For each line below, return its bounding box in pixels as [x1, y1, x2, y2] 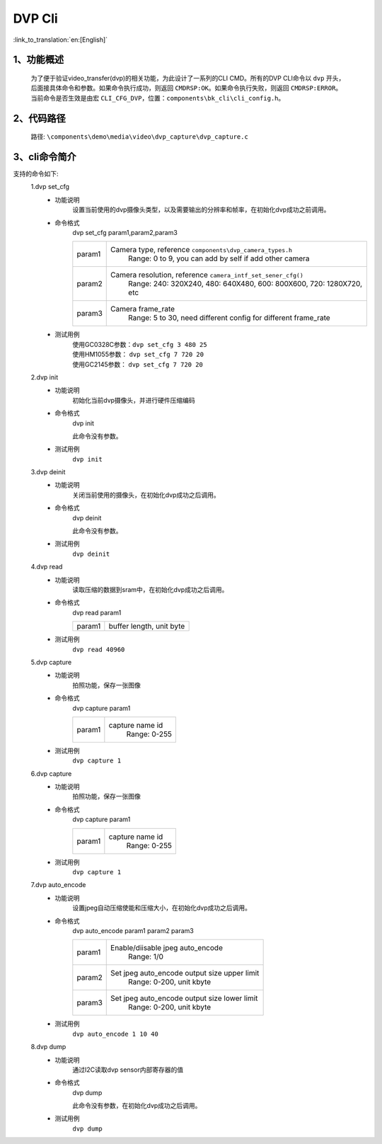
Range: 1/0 [128, 952, 164, 962]
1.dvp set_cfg [30, 183, 70, 191]
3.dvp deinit [30, 468, 66, 476]
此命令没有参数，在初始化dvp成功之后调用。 [72, 1102, 202, 1110]
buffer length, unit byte [108, 622, 185, 631]
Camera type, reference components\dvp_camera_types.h [110, 245, 293, 255]
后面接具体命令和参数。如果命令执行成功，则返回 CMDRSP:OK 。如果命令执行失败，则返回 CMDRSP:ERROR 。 [30, 84, 342, 92]
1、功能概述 [13, 54, 64, 66]
